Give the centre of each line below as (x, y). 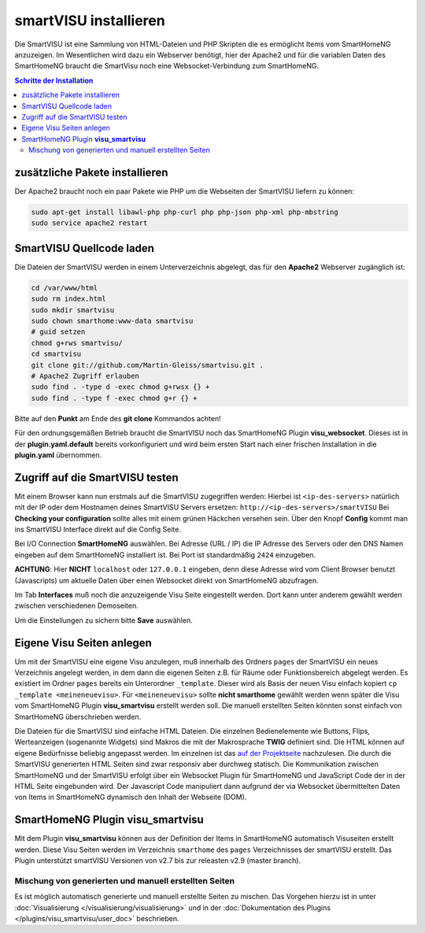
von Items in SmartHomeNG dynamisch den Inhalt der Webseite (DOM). (131, 797)
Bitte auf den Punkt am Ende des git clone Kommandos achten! (118, 418)
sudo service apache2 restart (89, 223)
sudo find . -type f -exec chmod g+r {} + (114, 398)
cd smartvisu (56, 354)
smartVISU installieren (90, 20)
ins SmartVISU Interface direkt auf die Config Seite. (98, 529)
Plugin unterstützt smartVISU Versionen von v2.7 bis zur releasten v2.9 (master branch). (158, 860)
